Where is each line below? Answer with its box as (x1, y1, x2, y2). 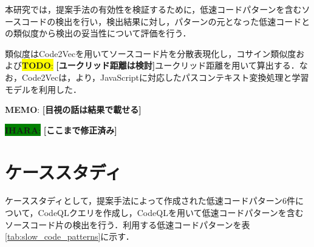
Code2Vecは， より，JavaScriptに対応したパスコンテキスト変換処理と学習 (21, 70, 309, 83)
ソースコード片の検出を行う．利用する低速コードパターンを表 (5, 218, 250, 231)
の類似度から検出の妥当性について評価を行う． (5, 27, 191, 39)
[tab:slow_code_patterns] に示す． (5, 230, 134, 243)
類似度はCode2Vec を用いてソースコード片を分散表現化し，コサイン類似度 (5, 47, 296, 59)
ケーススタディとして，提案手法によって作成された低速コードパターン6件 (5, 194, 296, 207)
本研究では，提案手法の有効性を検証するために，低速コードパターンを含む (5, 3, 302, 15)
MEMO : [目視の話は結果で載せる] (5, 103, 142, 116)
